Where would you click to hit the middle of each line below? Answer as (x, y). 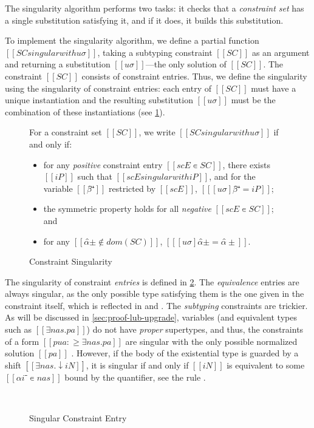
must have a (274, 88)
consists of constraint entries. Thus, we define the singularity (194, 76)
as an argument (281, 52)
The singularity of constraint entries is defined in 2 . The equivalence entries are (152, 281)
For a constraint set (66, 132)
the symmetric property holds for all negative (127, 209)
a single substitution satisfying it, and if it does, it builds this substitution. (144, 20)
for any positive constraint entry (103, 164)
